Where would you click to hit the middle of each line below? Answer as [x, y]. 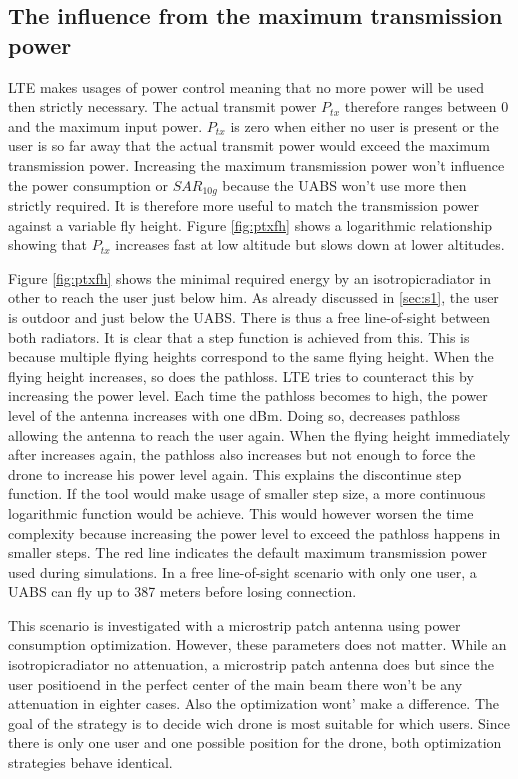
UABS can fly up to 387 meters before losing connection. [182, 591]
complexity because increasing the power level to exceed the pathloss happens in [254, 532]
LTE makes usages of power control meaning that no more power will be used [246, 86]
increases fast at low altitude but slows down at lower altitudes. [310, 244]
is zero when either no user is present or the [364, 125]
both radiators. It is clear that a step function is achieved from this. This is [239, 336]
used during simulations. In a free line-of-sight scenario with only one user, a [242, 571]
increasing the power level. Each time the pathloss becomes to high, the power [248, 395]
